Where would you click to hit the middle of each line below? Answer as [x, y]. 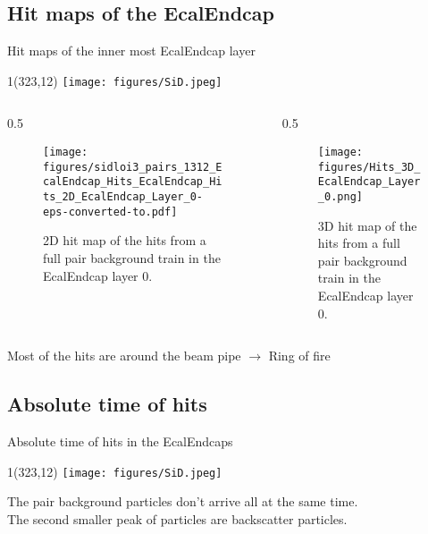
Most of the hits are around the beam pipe [124, 356]
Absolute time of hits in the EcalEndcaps [120, 441]
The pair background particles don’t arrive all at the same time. [183, 501]
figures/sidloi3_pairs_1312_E [133, 167]
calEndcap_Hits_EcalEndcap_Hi [133, 182]
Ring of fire [299, 356]
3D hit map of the [367, 225]
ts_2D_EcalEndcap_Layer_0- [123, 197]
